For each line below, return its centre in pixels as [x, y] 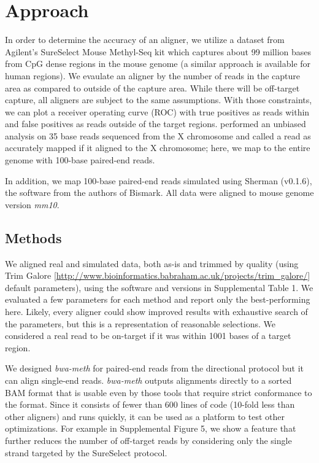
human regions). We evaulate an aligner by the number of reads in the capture [153, 75]
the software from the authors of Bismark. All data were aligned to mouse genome [159, 193]
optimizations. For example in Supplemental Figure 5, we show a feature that [151, 428]
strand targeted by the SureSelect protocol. [86, 452]
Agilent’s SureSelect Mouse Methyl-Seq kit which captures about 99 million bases [158, 51]
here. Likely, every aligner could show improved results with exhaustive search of [156, 312]
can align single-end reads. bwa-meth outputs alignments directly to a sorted [148, 380]
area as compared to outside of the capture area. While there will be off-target [152, 88]
